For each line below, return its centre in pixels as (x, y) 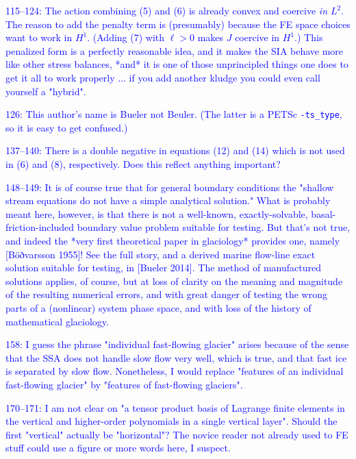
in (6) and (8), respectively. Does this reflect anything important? (143, 164)
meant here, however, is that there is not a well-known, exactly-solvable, (157, 213)
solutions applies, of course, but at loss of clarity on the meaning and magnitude (174, 281)
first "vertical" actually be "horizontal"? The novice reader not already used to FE (177, 434)
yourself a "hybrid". (46, 91)
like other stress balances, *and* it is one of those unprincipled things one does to (177, 64)
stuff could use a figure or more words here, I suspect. (118, 448)
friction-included (40, 227)
